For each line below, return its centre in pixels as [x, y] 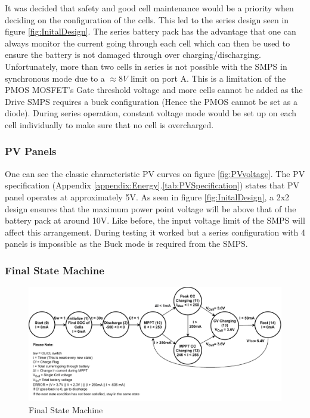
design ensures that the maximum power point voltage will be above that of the [151, 208]
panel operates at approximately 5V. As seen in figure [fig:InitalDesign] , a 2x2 [147, 196]
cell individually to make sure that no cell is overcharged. [109, 124]
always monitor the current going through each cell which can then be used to [148, 43]
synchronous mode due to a [55, 78]
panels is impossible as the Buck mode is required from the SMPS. [126, 244]
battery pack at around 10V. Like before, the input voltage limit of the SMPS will [155, 220]
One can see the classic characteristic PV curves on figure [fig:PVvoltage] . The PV [155, 173]
